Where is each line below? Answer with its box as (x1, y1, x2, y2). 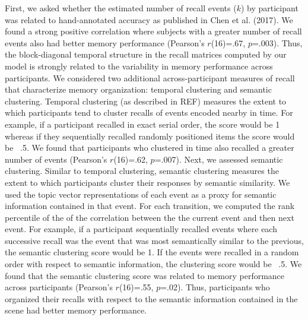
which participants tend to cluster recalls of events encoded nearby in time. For (5, 106, 293, 119)
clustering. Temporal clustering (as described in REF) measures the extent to (5, 94, 287, 107)
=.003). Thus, (252, 36, 303, 49)
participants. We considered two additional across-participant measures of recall (5, 71, 295, 84)
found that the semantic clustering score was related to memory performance (5, 269, 285, 281)
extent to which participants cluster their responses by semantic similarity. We (5, 176, 290, 188)
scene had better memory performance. (5, 304, 147, 316)
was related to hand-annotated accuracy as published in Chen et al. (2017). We (5, 13, 293, 26)
